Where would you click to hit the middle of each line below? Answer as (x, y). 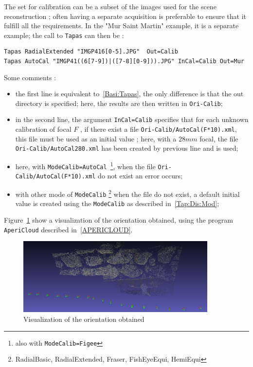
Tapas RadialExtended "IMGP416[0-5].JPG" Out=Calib (91, 52)
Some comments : (30, 77)
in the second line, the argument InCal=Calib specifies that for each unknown (132, 119)
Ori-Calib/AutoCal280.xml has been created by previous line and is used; (127, 148)
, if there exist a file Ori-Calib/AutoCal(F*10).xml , (158, 129)
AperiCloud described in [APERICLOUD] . (68, 229)
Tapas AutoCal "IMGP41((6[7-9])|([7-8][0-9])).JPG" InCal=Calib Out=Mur (124, 61)
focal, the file (219, 138)
